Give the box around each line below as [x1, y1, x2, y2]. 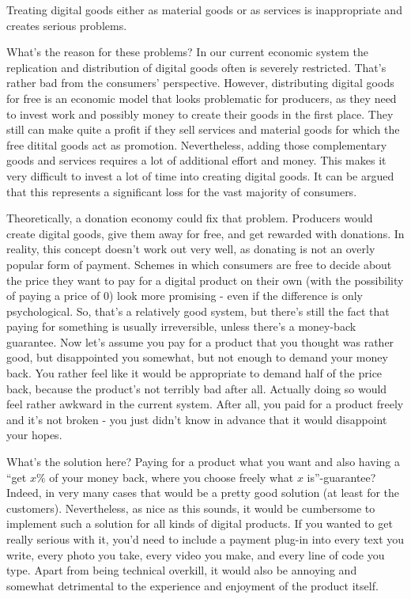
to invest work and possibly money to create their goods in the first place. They [6, 105, 394, 122]
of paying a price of [6, 287, 100, 304]
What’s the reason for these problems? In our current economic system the [6, 44, 368, 60]
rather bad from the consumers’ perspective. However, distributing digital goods [6, 74, 394, 91]
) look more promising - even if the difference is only [108, 287, 364, 304]
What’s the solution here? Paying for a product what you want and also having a [6, 453, 400, 470]
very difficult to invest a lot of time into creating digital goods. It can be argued [6, 167, 394, 184]
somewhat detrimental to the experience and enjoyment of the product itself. [6, 577, 379, 593]
